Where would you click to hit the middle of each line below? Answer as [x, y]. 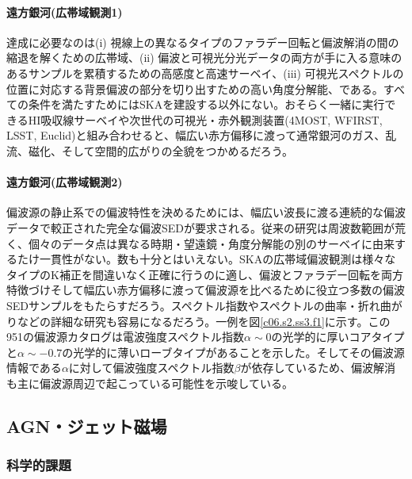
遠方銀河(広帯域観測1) [65, 11]
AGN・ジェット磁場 [87, 425]
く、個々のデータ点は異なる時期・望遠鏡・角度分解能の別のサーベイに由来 [200, 243]
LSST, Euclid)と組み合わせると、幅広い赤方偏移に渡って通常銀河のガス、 [196, 135]
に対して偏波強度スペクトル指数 [151, 368]
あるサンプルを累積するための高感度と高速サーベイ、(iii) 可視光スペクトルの [205, 73]
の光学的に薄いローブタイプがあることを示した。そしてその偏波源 [233, 352]
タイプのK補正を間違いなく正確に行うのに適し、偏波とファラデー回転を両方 [205, 274]
